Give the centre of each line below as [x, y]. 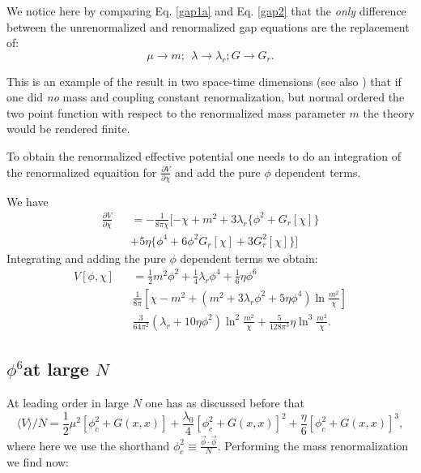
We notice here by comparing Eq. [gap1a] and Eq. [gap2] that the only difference [206, 11]
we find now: [38, 462]
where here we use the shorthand [88, 445]
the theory [389, 112]
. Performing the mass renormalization [313, 445]
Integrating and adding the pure [86, 258]
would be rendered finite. [68, 129]
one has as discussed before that [225, 403]
